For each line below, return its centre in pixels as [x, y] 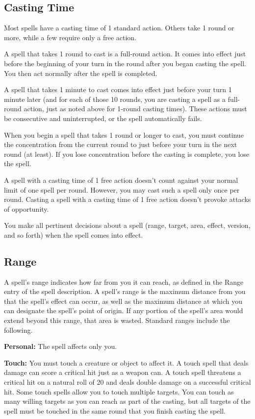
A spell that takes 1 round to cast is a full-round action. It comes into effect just [125, 54]
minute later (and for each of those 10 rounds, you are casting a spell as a [115, 99]
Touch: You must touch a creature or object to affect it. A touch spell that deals [126, 362]
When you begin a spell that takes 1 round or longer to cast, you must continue [124, 135]
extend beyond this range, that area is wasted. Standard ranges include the [117, 320]
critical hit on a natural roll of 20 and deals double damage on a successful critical [127, 382]
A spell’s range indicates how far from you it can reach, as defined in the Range [124, 282]
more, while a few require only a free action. [70, 37]
